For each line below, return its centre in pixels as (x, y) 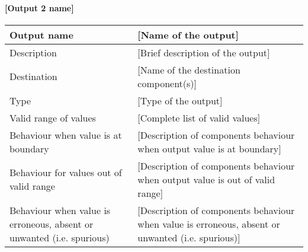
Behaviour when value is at (66, 135)
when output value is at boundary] (209, 148)
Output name (41, 34)
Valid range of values (53, 117)
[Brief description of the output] (204, 52)
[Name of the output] (188, 34)
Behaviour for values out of (66, 173)
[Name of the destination (189, 69)
